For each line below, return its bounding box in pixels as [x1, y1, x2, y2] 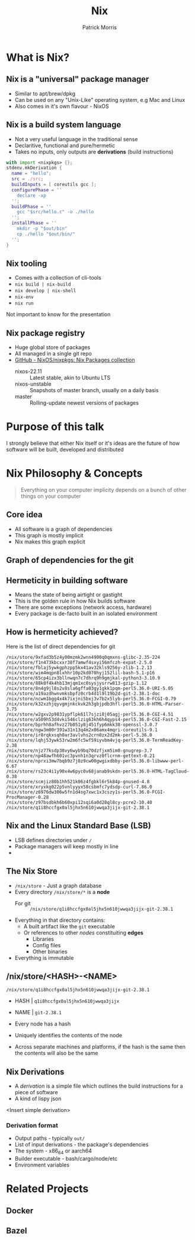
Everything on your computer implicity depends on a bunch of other [20, 486, 187, 494]
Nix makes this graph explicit [14, 538, 86, 545]
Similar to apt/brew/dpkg [14, 90, 76, 97]
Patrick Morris [82, 24, 117, 31]
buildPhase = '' [11, 203, 52, 210]
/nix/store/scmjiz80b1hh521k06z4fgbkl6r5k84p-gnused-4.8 [6, 778, 150, 784]
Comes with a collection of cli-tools [14, 274, 102, 281]
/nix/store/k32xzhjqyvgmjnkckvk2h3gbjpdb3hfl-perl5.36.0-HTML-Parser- [6, 701, 184, 707]
